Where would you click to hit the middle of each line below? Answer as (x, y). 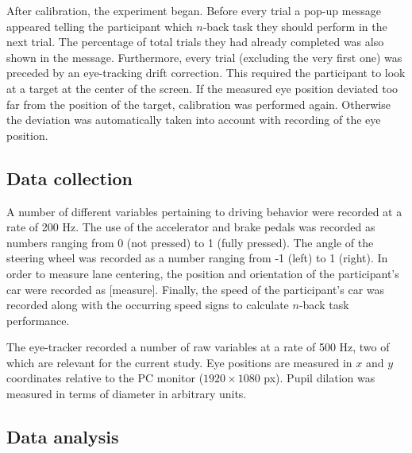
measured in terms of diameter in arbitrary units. (127, 394)
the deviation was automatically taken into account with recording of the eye (194, 120)
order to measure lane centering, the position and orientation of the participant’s (203, 273)
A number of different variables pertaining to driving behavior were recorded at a (204, 211)
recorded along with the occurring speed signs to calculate (148, 305)
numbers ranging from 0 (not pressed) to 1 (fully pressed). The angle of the (190, 242)
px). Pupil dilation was (320, 378)
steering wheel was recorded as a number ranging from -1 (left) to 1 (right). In (197, 258)
